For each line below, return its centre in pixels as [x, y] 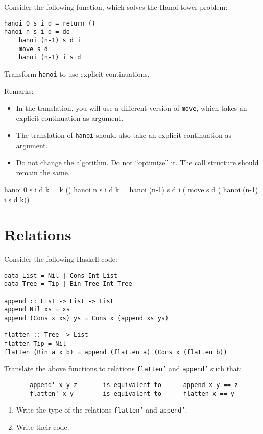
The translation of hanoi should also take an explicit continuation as [124, 135]
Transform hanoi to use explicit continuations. [77, 73]
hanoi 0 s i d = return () [50, 23]
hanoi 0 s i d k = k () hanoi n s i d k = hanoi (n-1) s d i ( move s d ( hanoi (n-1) [131, 189]
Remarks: [19, 91]
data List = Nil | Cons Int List [61, 275]
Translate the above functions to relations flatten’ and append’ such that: [123, 368]
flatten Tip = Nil [35, 343]
